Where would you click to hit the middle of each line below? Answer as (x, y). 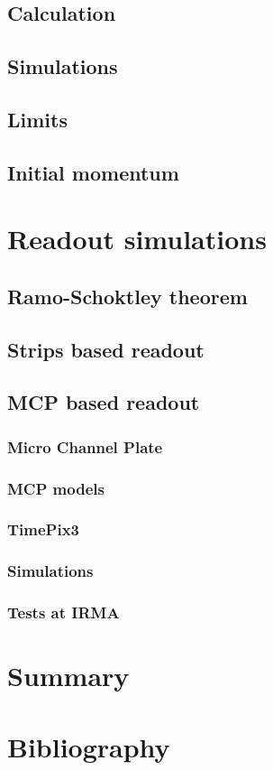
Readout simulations (137, 239)
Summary (68, 676)
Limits (37, 119)
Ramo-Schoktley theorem (127, 296)
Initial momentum (93, 172)
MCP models (56, 488)
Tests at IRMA (64, 612)
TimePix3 (44, 529)
